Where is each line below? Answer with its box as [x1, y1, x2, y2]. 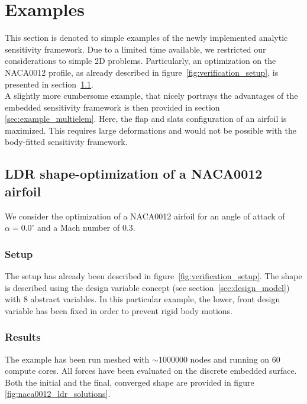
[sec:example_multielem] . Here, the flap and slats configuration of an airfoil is [5, 112, 287, 125]
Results [5, 329, 41, 344]
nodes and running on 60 [190, 353, 280, 365]
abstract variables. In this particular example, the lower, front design [30, 293, 280, 305]
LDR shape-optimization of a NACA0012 [5, 164, 263, 183]
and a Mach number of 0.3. [37, 221, 135, 234]
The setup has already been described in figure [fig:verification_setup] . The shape [5, 270, 302, 282]
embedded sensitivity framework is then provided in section [5, 101, 220, 113]
